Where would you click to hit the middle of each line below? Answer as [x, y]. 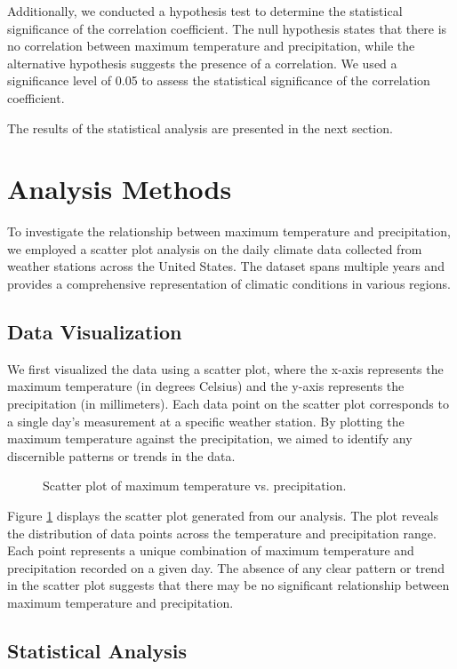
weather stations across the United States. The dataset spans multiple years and [226, 266]
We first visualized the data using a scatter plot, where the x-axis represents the [225, 368]
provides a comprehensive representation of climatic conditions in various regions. [229, 284]
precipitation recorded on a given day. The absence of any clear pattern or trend [226, 567]
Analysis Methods [120, 189]
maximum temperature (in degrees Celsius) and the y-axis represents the [206, 386]
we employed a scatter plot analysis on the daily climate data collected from [215, 248]
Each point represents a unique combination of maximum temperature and [211, 550]
